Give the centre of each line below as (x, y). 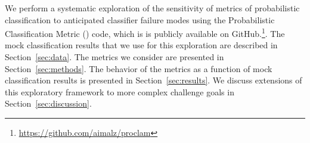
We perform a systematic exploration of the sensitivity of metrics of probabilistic (152, 8)
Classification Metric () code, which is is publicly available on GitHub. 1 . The (145, 32)
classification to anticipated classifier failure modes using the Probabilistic (140, 19)
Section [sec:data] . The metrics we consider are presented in (114, 57)
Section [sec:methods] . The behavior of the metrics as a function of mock (139, 68)
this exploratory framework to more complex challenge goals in (120, 91)
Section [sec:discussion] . (48, 103)
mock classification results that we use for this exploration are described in (141, 45)
